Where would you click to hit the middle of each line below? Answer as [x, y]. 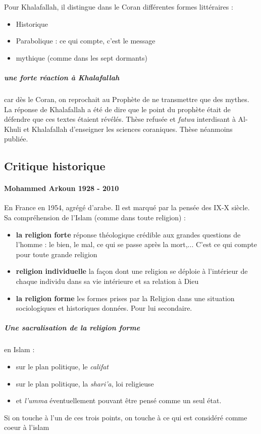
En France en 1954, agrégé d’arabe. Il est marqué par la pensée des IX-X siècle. [127, 207]
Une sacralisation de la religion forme [72, 328]
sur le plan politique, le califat [62, 366]
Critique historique [55, 166]
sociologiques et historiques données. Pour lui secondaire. [104, 308]
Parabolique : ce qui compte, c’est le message [86, 41]
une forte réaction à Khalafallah [62, 77]
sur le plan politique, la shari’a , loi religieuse [85, 383]
